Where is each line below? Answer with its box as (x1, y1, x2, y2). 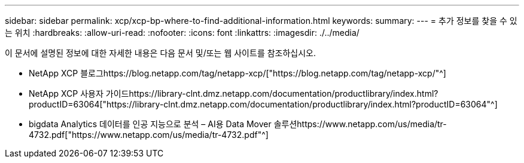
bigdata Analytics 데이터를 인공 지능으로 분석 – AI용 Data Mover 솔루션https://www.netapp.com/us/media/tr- (29, 119, 447, 129)
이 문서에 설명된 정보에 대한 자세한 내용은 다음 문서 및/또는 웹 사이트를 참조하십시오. (5, 48, 316, 58)
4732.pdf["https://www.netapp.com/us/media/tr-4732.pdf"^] (29, 130, 269, 140)
